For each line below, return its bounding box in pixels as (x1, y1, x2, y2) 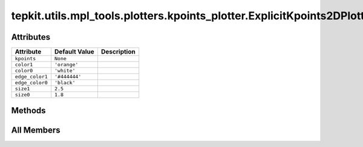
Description (100, 48, 136, 56)
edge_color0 (15, 80, 48, 86)
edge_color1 (15, 73, 48, 80)
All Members (11, 125, 60, 135)
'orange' (54, 61, 79, 68)
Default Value (54, 48, 95, 56)
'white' (54, 67, 76, 74)
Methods (11, 105, 46, 116)
